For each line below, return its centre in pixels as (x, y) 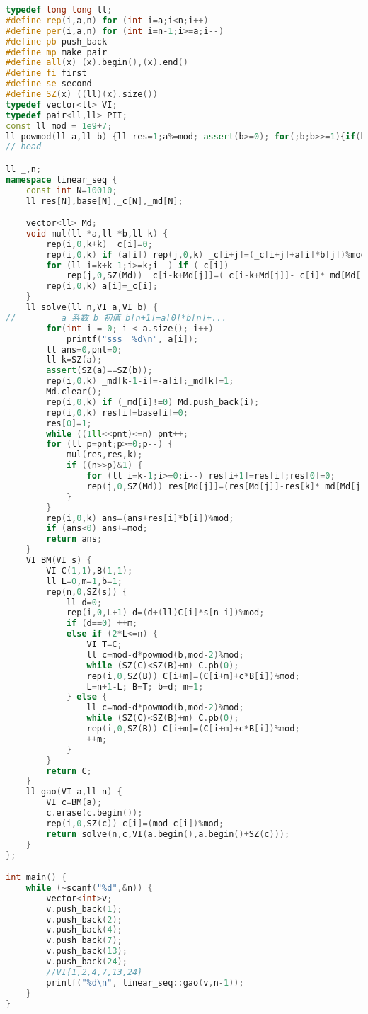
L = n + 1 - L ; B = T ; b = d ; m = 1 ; (145, 687)
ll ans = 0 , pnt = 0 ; (84, 349)
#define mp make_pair (57, 52)
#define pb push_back (57, 41)
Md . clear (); (74, 392)
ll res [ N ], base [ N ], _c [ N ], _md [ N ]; (104, 201)
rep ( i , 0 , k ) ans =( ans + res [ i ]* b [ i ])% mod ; (140, 518)
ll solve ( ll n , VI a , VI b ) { (92, 308)
